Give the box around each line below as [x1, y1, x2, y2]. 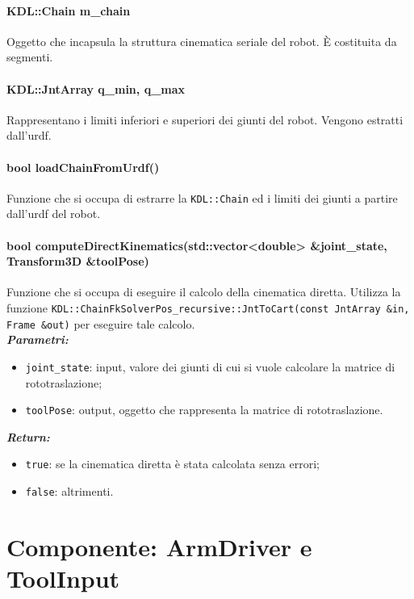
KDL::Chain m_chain [6, 2, 131, 19]
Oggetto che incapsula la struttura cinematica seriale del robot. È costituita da [6, 32, 397, 49]
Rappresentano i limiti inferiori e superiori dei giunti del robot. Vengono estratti [6, 111, 404, 128]
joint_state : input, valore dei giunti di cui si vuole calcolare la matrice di [25, 358, 395, 375]
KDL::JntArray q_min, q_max [6, 80, 186, 97]
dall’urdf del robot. [6, 205, 101, 222]
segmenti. [6, 48, 53, 65]
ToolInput [6, 562, 120, 595]
